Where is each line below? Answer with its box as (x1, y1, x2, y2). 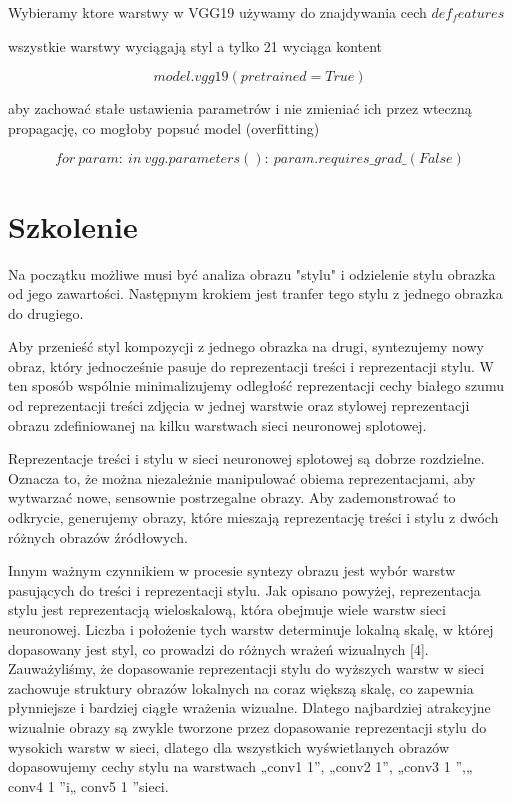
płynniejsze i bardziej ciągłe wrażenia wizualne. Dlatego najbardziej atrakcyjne (8, 697, 491, 718)
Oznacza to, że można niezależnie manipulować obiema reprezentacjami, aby (8, 467, 476, 488)
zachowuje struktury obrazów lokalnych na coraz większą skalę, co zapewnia (8, 677, 474, 698)
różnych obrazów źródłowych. (8, 526, 188, 547)
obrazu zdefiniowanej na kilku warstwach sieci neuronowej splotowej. (8, 414, 427, 435)
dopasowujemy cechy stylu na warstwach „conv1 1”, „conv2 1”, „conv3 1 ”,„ (8, 756, 473, 777)
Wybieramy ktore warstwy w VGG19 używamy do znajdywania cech (8, 2, 427, 22)
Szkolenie (8, 205, 138, 246)
